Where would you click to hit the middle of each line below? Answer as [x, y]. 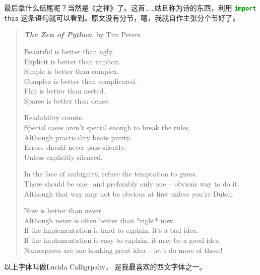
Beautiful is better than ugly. [69, 51]
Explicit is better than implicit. [72, 61]
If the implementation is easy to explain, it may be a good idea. [122, 240]
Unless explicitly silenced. [63, 157]
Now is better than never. [63, 210]
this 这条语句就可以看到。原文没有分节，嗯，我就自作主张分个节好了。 [122, 17]
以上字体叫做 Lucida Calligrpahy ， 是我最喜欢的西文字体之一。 [105, 267]
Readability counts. [54, 117]
